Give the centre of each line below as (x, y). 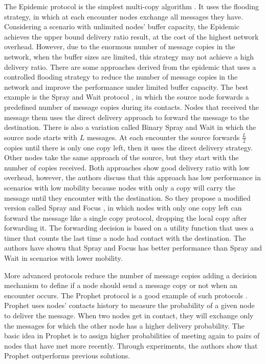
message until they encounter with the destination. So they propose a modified (127, 197)
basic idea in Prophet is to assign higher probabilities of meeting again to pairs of (132, 336)
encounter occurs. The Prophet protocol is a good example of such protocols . (126, 295)
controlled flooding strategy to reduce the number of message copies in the (121, 77)
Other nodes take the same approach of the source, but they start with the (121, 157)
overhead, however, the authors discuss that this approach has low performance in (132, 177)
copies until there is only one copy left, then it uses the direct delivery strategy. (128, 147)
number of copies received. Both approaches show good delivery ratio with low (127, 167)
